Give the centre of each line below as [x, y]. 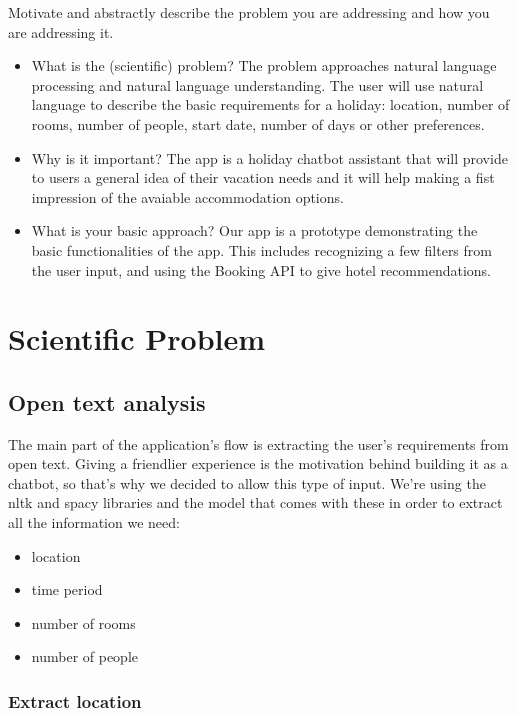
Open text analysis [107, 401]
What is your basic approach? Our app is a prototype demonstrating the [254, 230]
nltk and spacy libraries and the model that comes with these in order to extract [255, 502]
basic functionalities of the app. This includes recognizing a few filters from [261, 249]
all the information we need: [94, 522]
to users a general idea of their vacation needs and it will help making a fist [263, 177]
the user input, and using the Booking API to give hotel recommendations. [261, 269]
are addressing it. [61, 31]
